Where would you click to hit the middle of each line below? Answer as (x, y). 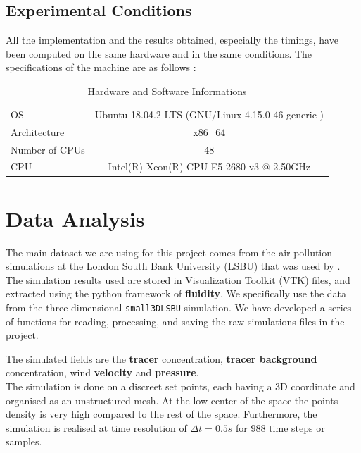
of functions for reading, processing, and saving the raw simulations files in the (175, 321)
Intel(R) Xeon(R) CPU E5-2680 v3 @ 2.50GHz (209, 167)
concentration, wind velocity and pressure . (102, 372)
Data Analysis (75, 218)
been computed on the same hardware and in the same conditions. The (159, 53)
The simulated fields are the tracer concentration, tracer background (161, 358)
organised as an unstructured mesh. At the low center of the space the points (172, 400)
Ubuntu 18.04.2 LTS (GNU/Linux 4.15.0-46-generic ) (209, 114)
